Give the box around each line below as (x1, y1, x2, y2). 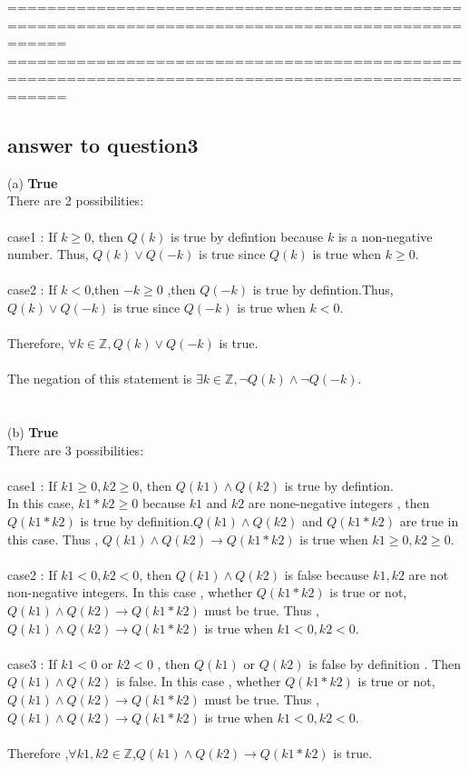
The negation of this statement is (7, 369, 192, 388)
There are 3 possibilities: (7, 440, 144, 459)
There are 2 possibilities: (7, 191, 144, 210)
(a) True (7, 173, 58, 192)
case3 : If (7, 654, 57, 673)
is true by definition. (80, 512, 194, 531)
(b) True (7, 423, 59, 442)
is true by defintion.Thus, (252, 280, 394, 299)
